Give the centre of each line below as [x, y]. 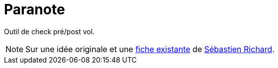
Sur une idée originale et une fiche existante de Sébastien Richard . [150, 49]
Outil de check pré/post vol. [49, 31]
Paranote [35, 9]
